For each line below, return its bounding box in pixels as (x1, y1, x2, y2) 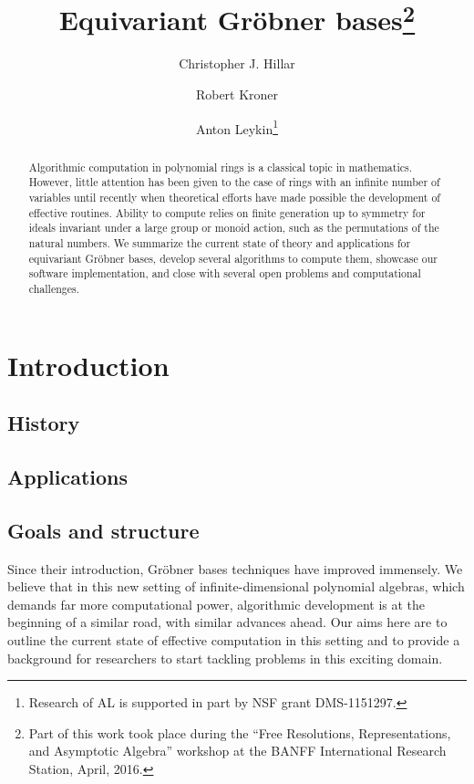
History (7, 409, 80, 437)
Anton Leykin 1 (195, 116, 279, 138)
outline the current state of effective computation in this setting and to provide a (7, 630, 460, 649)
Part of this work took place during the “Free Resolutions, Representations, (28, 723, 451, 742)
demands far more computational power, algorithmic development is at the (7, 594, 426, 613)
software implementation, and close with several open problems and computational (28, 266, 421, 281)
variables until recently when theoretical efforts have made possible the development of (28, 190, 441, 204)
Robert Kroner (195, 85, 279, 104)
